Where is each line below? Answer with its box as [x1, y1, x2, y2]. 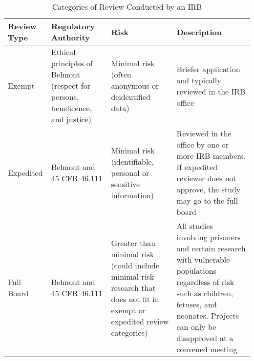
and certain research [176, 243, 246, 254]
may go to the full [176, 195, 238, 206]
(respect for [51, 80, 90, 91]
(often [111, 69, 131, 80]
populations [176, 265, 216, 276]
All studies [176, 220, 213, 231]
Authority [51, 32, 90, 43]
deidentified [111, 91, 150, 102]
